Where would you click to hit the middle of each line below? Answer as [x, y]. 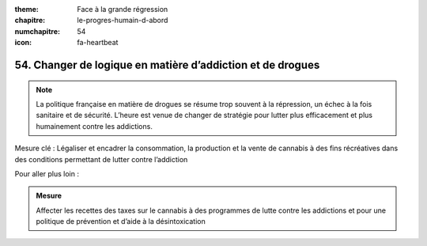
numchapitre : [38, 31]
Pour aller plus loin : [47, 173]
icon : [23, 43]
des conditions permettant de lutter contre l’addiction [101, 159]
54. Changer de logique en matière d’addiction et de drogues [167, 64]
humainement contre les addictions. [94, 126]
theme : [27, 9]
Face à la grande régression [123, 9]
